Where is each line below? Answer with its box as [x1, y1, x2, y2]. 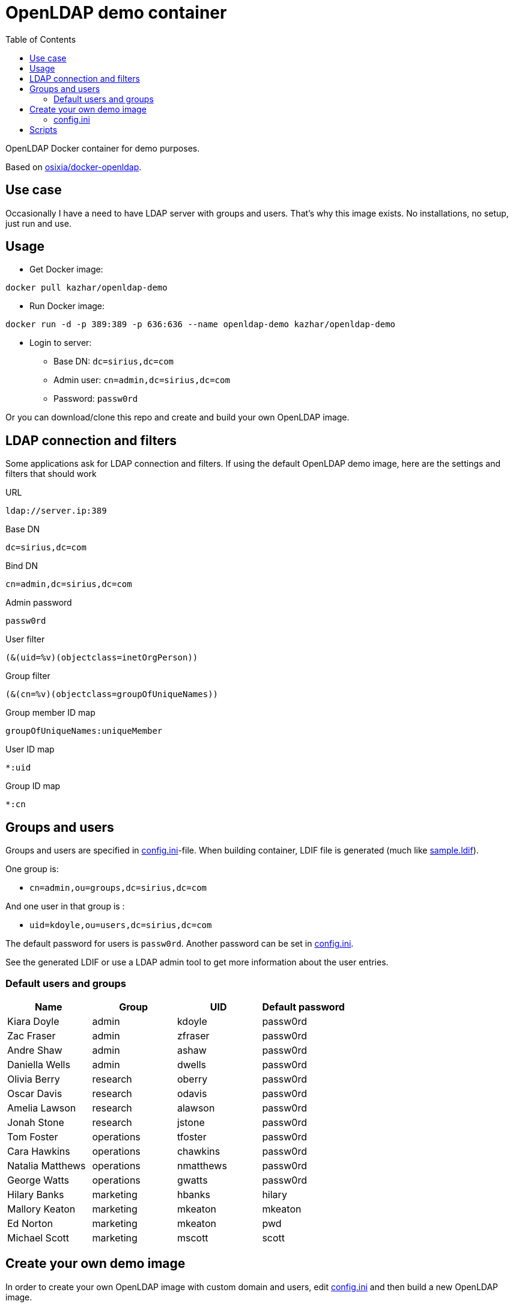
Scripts [29, 124, 58, 135]
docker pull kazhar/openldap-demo [5, 283, 168, 293]
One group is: [5, 864, 59, 875]
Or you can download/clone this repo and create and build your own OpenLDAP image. [5, 412, 350, 423]
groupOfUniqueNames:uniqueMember [5, 726, 163, 736]
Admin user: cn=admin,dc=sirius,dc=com [53, 375, 230, 386]
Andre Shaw [7, 1044, 62, 1056]
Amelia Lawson [7, 1101, 76, 1114]
